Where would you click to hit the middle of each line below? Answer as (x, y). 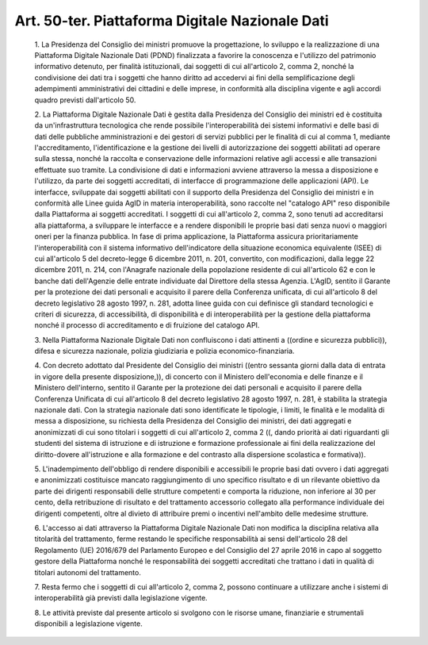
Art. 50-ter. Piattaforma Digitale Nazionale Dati (172, 21)
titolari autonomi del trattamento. (88, 572)
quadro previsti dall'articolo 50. (85, 100)
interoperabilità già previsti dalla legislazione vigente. (121, 598)
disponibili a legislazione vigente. (88, 624)
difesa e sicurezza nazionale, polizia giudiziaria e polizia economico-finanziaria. (164, 351)
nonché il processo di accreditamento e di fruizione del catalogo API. (147, 325)
